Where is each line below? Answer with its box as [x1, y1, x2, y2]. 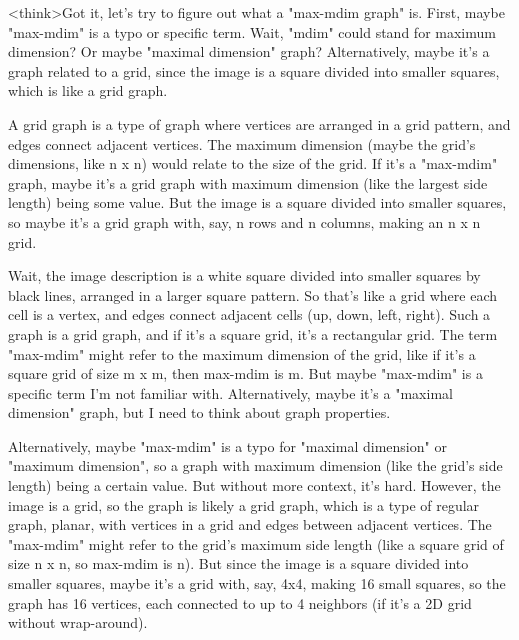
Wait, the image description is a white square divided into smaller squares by [8, 265, 481, 286]
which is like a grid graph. [8, 80, 168, 101]
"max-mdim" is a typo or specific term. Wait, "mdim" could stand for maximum [8, 21, 496, 42]
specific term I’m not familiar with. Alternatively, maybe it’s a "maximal [8, 382, 453, 403]
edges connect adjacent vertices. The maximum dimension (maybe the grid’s [8, 133, 476, 154]
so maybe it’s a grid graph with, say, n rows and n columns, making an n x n [8, 211, 481, 232]
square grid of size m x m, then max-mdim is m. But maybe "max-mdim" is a [8, 363, 483, 384]
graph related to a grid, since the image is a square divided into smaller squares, [8, 60, 500, 81]
